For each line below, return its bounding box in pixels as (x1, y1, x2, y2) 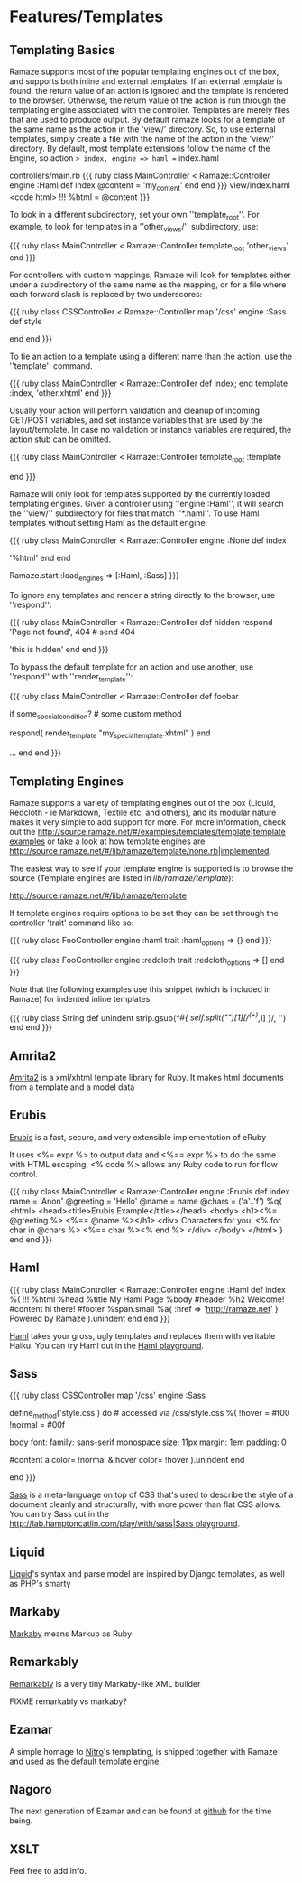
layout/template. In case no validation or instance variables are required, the (9, 425, 292, 436)
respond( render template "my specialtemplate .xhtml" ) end (9, 727, 211, 741)
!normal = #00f (9, 1419, 66, 1430)
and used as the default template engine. (9, 1756, 162, 1766)
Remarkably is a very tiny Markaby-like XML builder (9, 1678, 201, 1689)
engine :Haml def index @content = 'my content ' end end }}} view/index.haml (9, 180, 290, 192)
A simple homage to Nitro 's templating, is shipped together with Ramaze (9, 1746, 278, 1757)
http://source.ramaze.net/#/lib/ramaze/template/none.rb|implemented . (9, 845, 272, 856)
